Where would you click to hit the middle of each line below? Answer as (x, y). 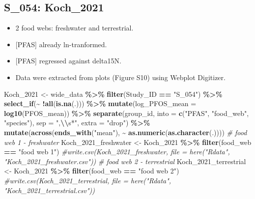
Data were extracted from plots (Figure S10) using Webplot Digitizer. (120, 77)
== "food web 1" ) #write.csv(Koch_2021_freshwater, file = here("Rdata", (117, 152)
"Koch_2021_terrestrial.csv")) (50, 190)
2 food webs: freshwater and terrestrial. (74, 28)
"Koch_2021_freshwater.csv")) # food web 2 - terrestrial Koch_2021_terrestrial (125, 161)
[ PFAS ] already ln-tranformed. (61, 44)
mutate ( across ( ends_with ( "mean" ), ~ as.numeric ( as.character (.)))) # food (126, 132)
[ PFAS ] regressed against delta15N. (68, 61)
